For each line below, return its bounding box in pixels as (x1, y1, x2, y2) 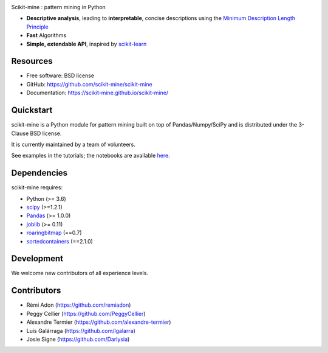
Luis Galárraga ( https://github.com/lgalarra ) (26, 327, 136, 334)
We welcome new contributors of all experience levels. (11, 270, 149, 277)
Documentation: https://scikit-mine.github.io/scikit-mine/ (26, 89, 169, 97)
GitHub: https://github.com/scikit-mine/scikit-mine (26, 80, 153, 88)
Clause (11, 130, 29, 137)
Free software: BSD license (26, 72, 94, 79)
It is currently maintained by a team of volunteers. (11, 141, 136, 148)
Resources (11, 56, 53, 66)
